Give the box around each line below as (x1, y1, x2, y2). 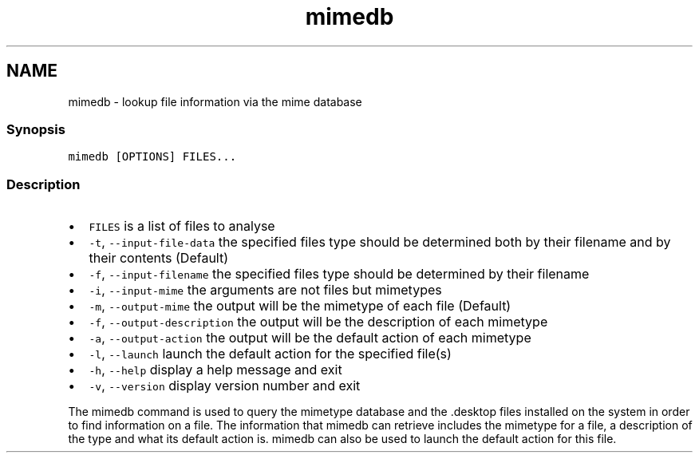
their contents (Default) (89, 250, 229, 267)
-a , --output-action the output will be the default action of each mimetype (89, 330, 531, 346)
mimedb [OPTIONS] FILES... (68, 150, 237, 164)
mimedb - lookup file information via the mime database (68, 94, 362, 109)
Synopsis (6, 121, 65, 137)
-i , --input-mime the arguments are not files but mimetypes (89, 282, 442, 299)
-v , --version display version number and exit (89, 378, 361, 394)
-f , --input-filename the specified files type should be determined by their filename (89, 266, 590, 283)
